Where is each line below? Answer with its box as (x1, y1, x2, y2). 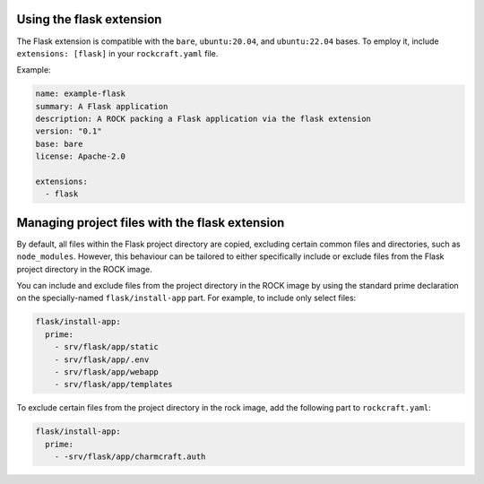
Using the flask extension (16, 12, 162, 27)
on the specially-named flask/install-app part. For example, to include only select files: (16, 292, 357, 304)
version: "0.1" (35, 126, 102, 136)
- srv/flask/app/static (54, 341, 159, 352)
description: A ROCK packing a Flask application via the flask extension (35, 114, 372, 125)
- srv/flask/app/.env (54, 354, 150, 365)
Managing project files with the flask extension (16, 215, 285, 230)
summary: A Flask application (35, 101, 169, 111)
